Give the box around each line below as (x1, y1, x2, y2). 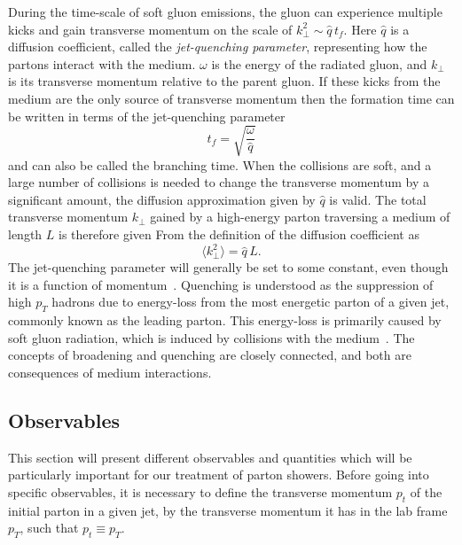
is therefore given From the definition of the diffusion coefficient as (59, 225, 419, 244)
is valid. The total (329, 190, 427, 208)
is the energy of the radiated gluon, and (211, 54, 427, 73)
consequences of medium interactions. (8, 362, 212, 381)
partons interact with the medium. (8, 54, 196, 73)
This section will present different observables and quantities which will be (8, 448, 412, 466)
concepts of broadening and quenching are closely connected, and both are (8, 346, 411, 364)
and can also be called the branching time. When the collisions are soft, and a (8, 155, 432, 174)
